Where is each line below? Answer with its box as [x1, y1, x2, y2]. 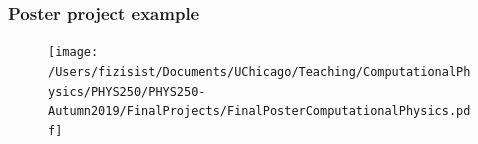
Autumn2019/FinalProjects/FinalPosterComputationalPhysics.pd [48, 104, 471, 119]
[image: [48, 45, 99, 60]
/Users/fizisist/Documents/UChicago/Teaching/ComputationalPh [48, 64, 471, 79]
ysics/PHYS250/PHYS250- [48, 84, 206, 99]
